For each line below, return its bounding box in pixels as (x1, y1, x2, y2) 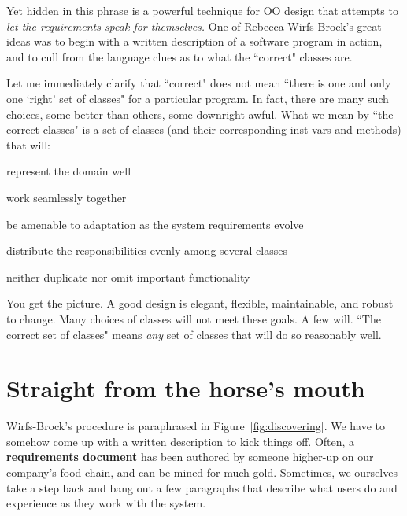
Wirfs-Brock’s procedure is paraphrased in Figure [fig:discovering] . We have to (6, 418, 386, 434)
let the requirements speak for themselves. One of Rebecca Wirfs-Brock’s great (6, 17, 382, 34)
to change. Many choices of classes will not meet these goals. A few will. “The (6, 310, 381, 326)
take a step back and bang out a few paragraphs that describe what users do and (6, 479, 398, 496)
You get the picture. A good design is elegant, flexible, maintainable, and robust (6, 295, 394, 311)
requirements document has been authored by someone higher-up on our (6, 448, 374, 465)
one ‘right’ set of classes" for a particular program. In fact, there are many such (6, 90, 389, 106)
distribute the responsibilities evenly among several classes (6, 242, 287, 259)
